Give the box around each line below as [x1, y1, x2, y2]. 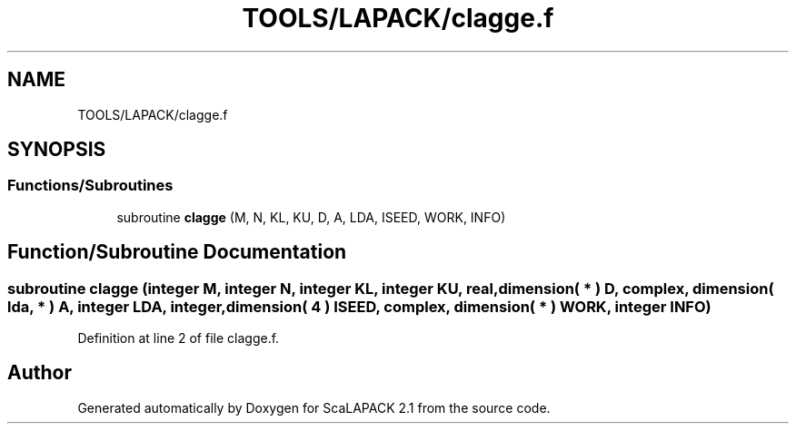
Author [7, 361, 72, 385]
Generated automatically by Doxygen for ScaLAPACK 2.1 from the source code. [77, 399, 551, 416]
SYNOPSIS [7, 138, 106, 162]
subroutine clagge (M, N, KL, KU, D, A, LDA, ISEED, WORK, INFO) [116, 209, 506, 225]
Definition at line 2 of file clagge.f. [77, 330, 280, 347]
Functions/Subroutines [7, 176, 174, 195]
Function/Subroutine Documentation [7, 240, 347, 264]
